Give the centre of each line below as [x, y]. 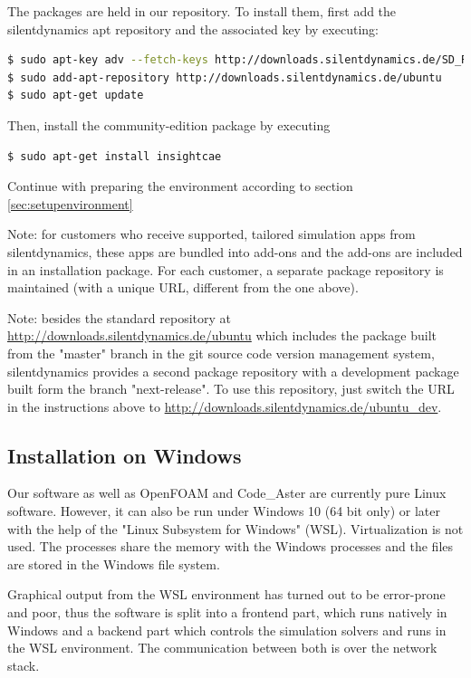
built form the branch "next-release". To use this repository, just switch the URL [231, 389]
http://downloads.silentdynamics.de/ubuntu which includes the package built [222, 335]
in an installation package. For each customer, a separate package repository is [226, 269]
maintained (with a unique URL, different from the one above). [183, 287]
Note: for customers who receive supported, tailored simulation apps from [211, 234]
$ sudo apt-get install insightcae [115, 156]
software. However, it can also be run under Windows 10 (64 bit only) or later [224, 511]
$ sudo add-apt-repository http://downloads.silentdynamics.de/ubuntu [225, 77]
